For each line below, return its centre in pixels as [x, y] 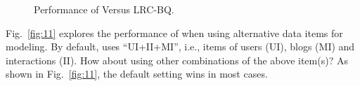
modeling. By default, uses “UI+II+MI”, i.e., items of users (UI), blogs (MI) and [180, 46]
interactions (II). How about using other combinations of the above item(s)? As [177, 60]
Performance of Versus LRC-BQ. [104, 9]
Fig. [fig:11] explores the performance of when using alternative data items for [174, 33]
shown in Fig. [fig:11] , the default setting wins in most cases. [137, 74]
